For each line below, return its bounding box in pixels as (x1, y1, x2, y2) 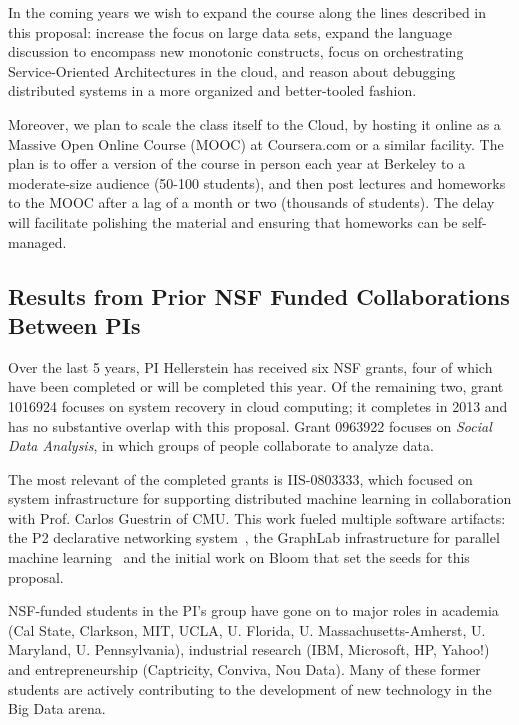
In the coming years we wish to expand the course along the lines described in (8, 2, 487, 22)
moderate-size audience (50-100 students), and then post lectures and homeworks (8, 172, 506, 193)
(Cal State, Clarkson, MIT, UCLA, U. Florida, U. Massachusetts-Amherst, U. (8, 619, 486, 640)
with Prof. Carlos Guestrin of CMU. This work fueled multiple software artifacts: (8, 507, 506, 528)
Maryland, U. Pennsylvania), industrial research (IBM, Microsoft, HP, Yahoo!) (8, 639, 490, 660)
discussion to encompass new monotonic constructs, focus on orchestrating (8, 41, 464, 62)
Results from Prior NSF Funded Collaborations (8, 280, 510, 311)
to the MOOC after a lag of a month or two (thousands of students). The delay (8, 192, 495, 213)
